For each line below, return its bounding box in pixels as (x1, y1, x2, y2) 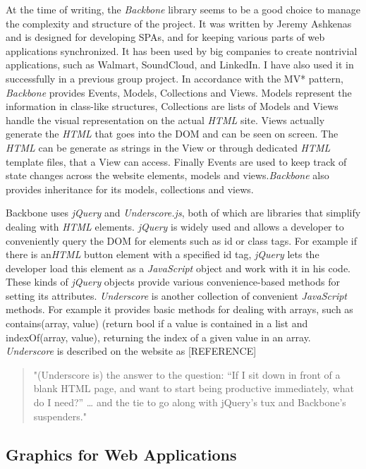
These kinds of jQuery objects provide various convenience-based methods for (6, 274, 340, 289)
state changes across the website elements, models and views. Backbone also (6, 168, 329, 183)
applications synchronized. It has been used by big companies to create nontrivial (6, 43, 358, 58)
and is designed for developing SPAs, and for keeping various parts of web (6, 30, 325, 44)
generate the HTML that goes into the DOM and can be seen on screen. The (6, 126, 338, 141)
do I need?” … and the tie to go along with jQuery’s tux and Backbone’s (33, 395, 346, 410)
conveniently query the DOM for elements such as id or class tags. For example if (6, 233, 357, 248)
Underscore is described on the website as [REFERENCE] (6, 343, 257, 358)
